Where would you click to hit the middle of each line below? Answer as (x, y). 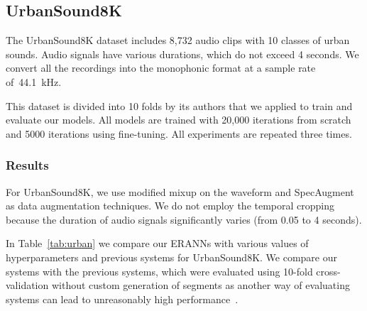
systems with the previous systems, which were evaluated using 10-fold (159, 271)
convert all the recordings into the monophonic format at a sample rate (161, 68)
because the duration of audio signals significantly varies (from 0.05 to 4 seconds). (184, 219)
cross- (328, 271)
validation (27, 285)
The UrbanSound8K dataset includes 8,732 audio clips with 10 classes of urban (178, 40)
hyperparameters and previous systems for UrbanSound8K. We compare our (172, 257)
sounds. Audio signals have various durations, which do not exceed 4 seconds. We (182, 54)
